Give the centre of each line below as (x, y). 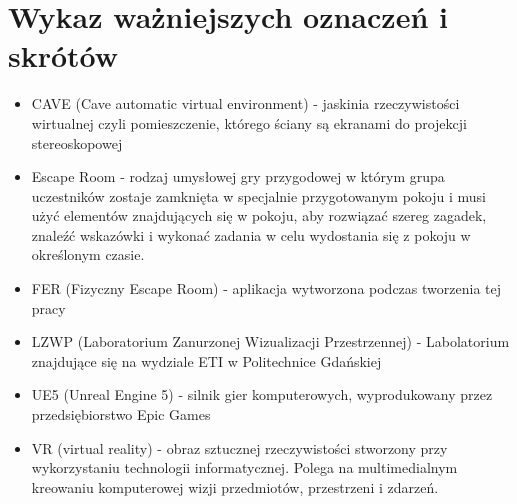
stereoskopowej (77, 142)
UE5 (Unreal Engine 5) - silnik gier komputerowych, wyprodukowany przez (262, 394)
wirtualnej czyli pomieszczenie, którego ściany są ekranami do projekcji (249, 122)
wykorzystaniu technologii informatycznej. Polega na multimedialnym (244, 467)
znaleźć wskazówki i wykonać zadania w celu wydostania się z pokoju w (251, 234)
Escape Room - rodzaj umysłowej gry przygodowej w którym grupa (238, 176)
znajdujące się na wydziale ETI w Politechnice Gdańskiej (206, 360)
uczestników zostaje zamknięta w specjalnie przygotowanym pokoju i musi (258, 195)
